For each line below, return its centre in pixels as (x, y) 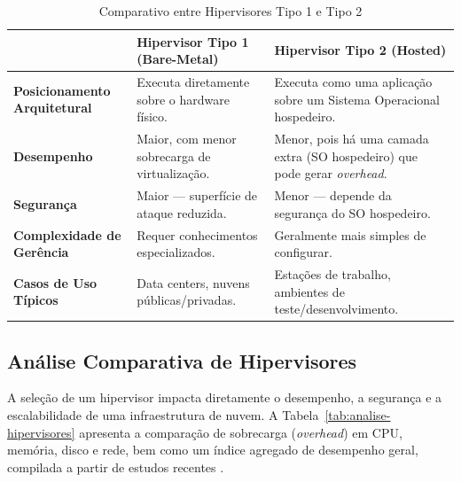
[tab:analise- (358, 415)
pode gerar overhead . (331, 173)
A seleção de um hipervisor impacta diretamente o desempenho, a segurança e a (225, 397)
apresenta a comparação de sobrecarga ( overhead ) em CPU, (241, 432)
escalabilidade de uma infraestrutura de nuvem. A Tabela (163, 415)
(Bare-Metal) (178, 59)
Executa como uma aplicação (353, 82)
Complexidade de (67, 234)
